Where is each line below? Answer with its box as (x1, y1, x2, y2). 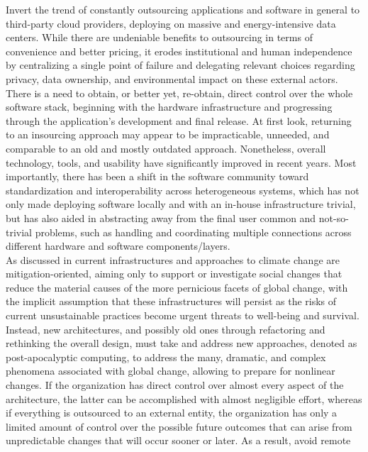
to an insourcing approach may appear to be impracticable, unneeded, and (6, 127, 330, 142)
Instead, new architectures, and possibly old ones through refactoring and (6, 321, 325, 336)
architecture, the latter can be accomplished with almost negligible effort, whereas (6, 391, 362, 406)
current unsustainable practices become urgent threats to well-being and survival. (6, 308, 359, 323)
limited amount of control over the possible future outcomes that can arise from (6, 419, 352, 434)
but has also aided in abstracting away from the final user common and (6, 210, 316, 225)
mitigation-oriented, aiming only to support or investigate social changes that (6, 266, 342, 281)
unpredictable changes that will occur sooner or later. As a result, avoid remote (6, 433, 351, 448)
